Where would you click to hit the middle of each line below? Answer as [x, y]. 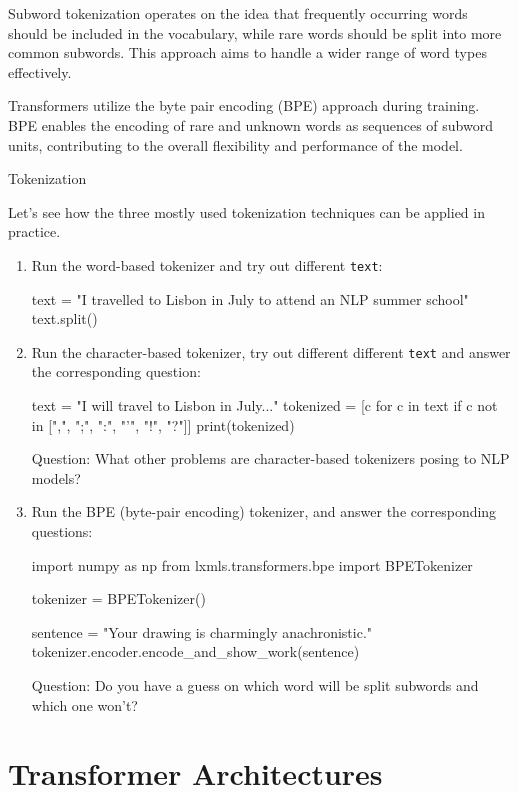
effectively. [40, 71]
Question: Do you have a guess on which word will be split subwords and [255, 684]
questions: [62, 531]
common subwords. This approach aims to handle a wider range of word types [247, 52]
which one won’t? [84, 704]
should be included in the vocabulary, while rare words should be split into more [255, 32]
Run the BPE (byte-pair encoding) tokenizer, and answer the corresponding [264, 511]
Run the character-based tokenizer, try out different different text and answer [271, 351]
